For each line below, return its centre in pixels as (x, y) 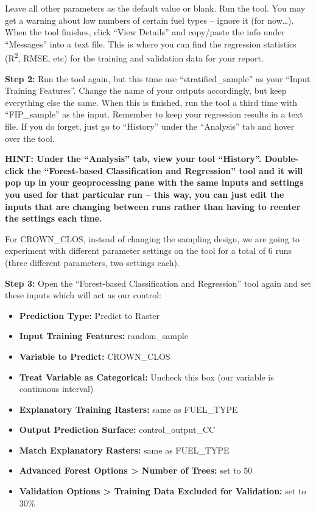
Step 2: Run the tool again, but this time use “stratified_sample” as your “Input (158, 78)
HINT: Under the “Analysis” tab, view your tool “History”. (133, 159)
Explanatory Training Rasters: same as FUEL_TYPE (128, 409)
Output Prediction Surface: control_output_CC (117, 430)
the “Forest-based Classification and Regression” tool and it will (165, 170)
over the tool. (30, 138)
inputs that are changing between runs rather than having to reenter (153, 206)
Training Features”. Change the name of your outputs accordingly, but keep (146, 90)
